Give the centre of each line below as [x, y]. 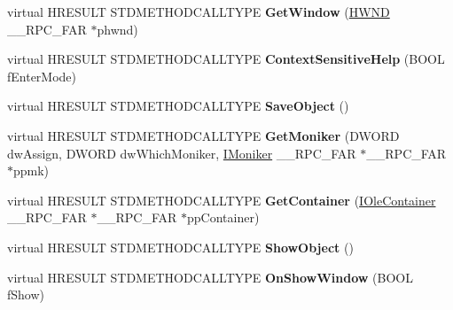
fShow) [26, 294]
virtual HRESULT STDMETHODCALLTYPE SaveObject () [178, 106]
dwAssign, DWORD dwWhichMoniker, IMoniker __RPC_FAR [182, 153]
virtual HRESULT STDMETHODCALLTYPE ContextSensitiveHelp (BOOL [226, 59]
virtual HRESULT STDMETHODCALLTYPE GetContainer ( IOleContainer [222, 200]
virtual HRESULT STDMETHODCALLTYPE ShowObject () [180, 247]
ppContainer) [223, 217]
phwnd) [117, 29]
